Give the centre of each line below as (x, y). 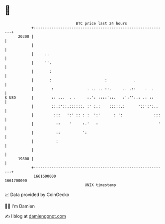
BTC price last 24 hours (101, 23)
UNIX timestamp (100, 185)
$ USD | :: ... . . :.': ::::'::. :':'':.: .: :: (79, 98)
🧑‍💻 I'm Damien (20, 206)
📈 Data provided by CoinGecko (37, 195)
